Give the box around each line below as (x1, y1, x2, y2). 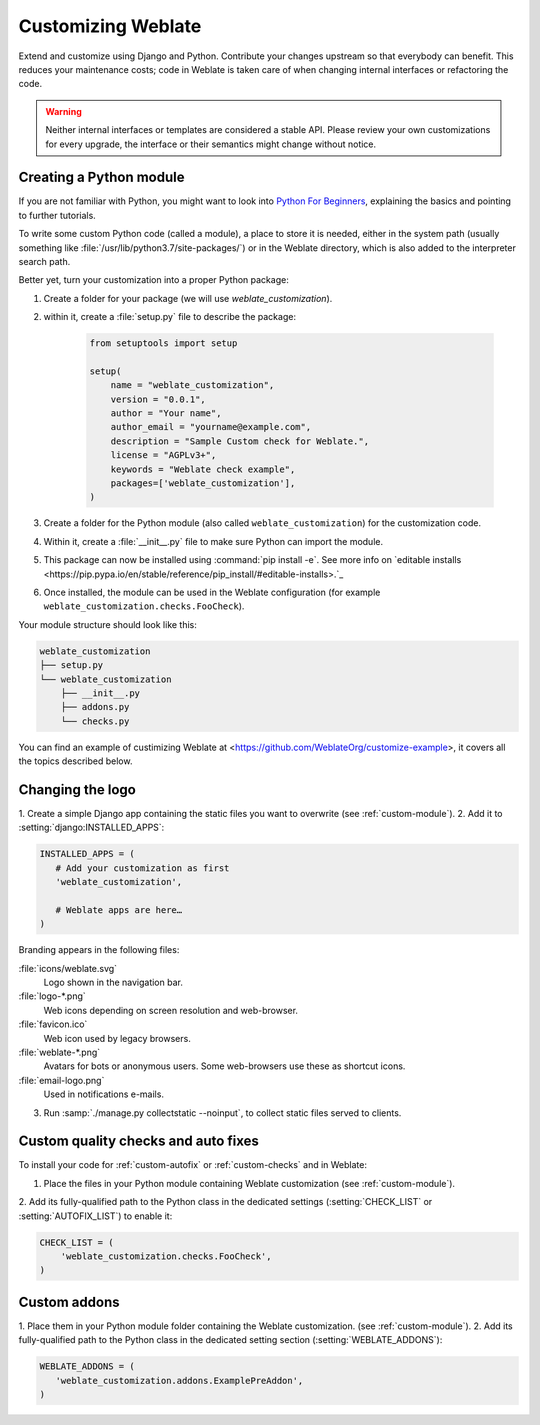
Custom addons (18, 1293, 120, 1310)
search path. (18, 255, 71, 267)
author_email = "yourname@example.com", (110, 421, 312, 433)
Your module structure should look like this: (18, 618, 197, 630)
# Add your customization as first (55, 862, 230, 874)
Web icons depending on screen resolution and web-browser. (43, 1004, 299, 1016)
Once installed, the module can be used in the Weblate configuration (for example (43, 586, 381, 598)
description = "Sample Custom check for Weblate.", (110, 435, 370, 447)
